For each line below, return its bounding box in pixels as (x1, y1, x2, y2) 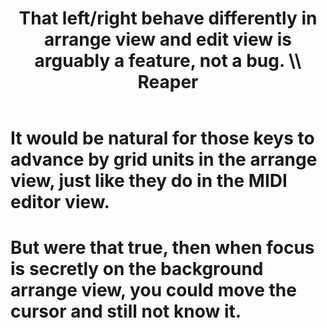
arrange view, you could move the (10, 279, 297, 302)
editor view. (10, 191, 110, 214)
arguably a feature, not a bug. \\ (34, 50, 302, 72)
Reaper (137, 71, 199, 94)
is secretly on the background (10, 258, 264, 281)
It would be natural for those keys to (10, 127, 315, 150)
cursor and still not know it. (10, 300, 242, 323)
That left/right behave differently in (18, 7, 318, 30)
